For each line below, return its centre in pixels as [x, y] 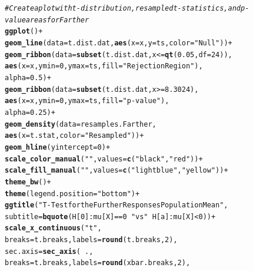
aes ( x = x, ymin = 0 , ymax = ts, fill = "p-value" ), [87, 101]
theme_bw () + [28, 182]
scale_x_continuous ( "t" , [53, 228]
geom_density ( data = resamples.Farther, [81, 124]
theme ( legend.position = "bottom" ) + [72, 194]
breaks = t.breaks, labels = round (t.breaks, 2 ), [91, 240]
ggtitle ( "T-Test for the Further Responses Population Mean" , [116, 205]
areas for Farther [57, 20]
